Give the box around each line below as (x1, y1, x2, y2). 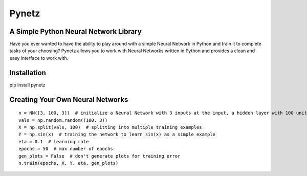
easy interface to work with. (9, 55, 69, 61)
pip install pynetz (9, 82, 46, 88)
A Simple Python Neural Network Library (9, 27, 142, 36)
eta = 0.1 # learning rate (18, 139, 89, 144)
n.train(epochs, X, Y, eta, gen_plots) (18, 160, 119, 166)
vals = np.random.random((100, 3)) (18, 117, 108, 123)
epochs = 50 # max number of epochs (18, 146, 114, 152)
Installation (9, 68, 46, 77)
